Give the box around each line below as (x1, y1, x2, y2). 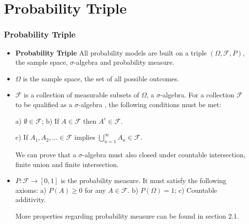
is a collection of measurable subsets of (24, 90, 139, 100)
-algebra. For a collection (160, 90, 234, 100)
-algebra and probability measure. (73, 57, 175, 67)
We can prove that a (15, 149, 76, 159)
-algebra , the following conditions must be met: (78, 99, 221, 109)
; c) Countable (174, 185, 217, 195)
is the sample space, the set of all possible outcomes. (23, 73, 179, 83)
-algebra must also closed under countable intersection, (82, 149, 246, 159)
